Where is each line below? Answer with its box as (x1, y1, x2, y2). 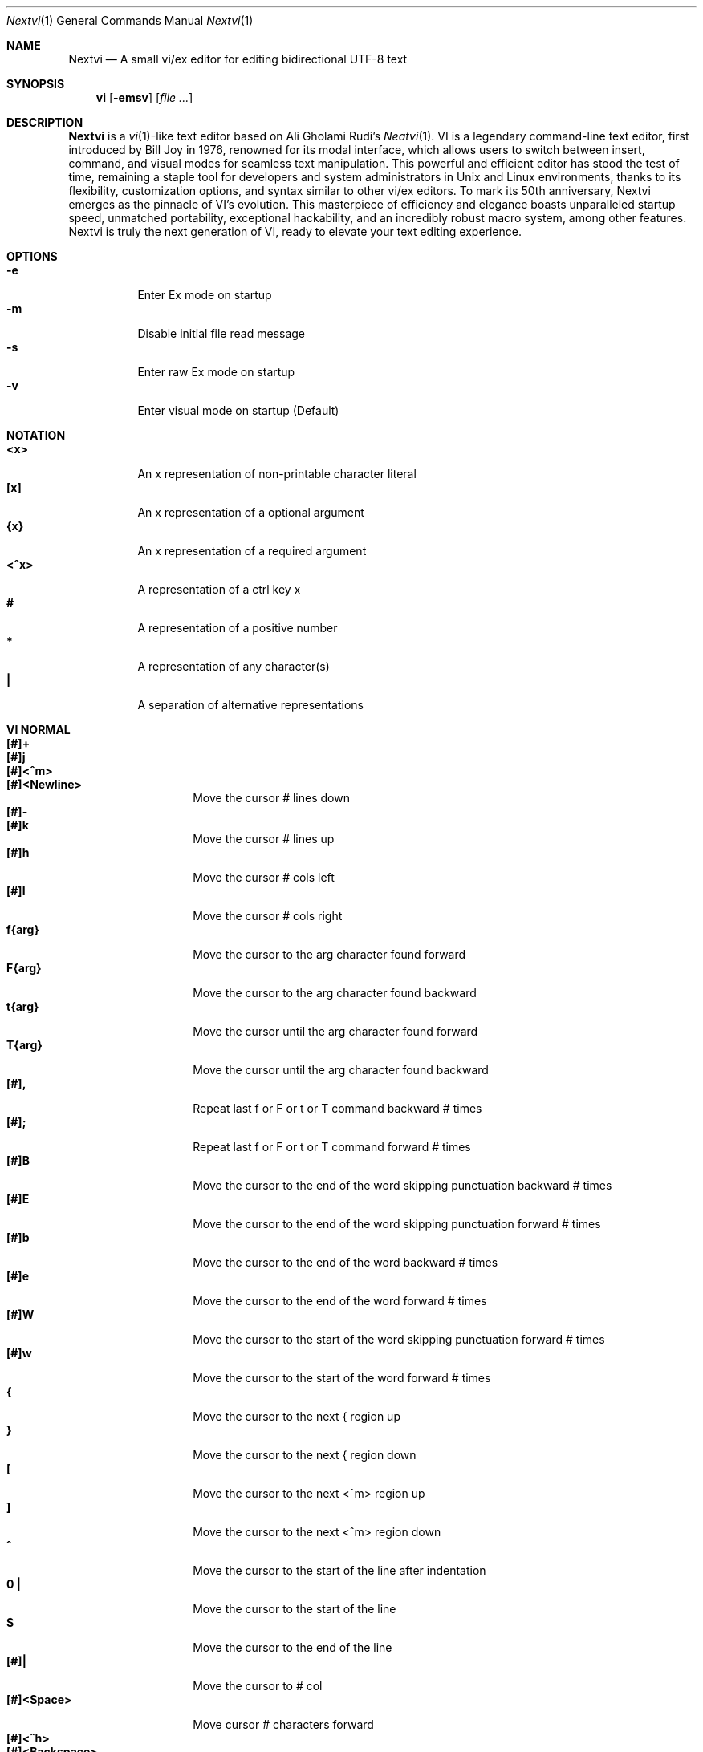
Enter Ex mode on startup (137, 288, 272, 302)
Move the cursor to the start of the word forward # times (193, 1371, 491, 1385)
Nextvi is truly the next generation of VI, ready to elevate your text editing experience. (68, 225, 522, 238)
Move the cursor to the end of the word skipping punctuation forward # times (193, 1217, 601, 1231)
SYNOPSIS (6, 77, 65, 91)
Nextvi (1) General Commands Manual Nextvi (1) (6, 14, 254, 27)
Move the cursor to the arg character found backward (193, 986, 477, 1000)
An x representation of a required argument (137, 544, 367, 558)
